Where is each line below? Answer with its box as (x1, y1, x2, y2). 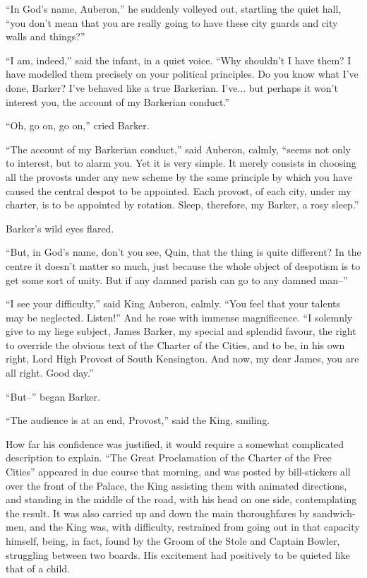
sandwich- (313, 505, 356, 520)
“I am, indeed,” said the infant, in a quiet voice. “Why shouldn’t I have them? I (6, 52, 351, 67)
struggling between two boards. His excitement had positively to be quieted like (6, 547, 350, 562)
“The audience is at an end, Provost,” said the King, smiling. (6, 413, 270, 427)
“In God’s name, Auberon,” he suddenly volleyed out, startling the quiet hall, (6, 1, 342, 16)
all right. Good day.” (6, 365, 94, 380)
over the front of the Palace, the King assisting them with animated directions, (6, 478, 347, 493)
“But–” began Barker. (6, 389, 100, 403)
